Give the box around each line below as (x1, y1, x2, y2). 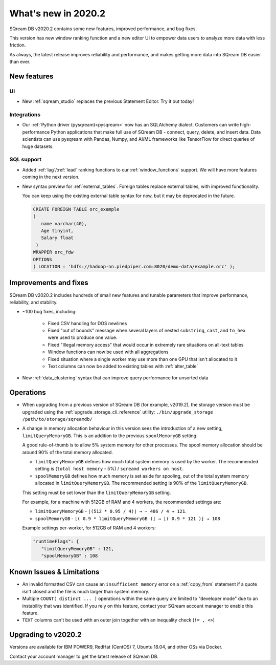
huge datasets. (22, 143, 54, 149)
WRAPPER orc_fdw (33, 249, 74, 255)
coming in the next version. (22, 174, 80, 180)
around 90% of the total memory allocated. (22, 449, 113, 455)
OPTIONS (33, 256, 52, 262)
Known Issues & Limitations (9, 568, 100, 576)
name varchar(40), (41, 221, 87, 226)
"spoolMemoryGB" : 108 (41, 553, 98, 559)
